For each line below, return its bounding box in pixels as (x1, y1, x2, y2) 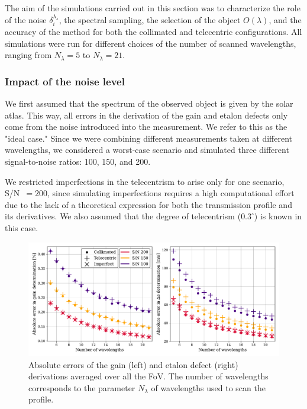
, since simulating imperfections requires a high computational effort (47, 187, 295, 199)
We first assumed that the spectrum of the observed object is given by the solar (5, 97, 293, 110)
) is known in (254, 210, 302, 222)
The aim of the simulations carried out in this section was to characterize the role (5, 2, 300, 14)
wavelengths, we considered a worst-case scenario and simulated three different (5, 143, 289, 156)
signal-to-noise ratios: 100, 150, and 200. (5, 155, 151, 167)
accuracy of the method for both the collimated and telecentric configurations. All (5, 25, 302, 38)
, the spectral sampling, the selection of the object (59, 13, 241, 25)
